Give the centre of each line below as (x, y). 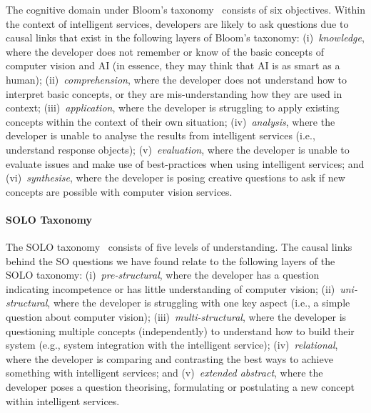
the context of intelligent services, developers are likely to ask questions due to (177, 23)
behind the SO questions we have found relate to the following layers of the (171, 260)
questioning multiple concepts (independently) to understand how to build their (180, 330)
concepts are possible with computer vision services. (119, 191)
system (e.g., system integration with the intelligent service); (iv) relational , (172, 345)
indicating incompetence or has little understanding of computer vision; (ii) (171, 288)
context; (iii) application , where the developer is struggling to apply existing (173, 108)
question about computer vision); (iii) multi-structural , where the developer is (176, 317)
